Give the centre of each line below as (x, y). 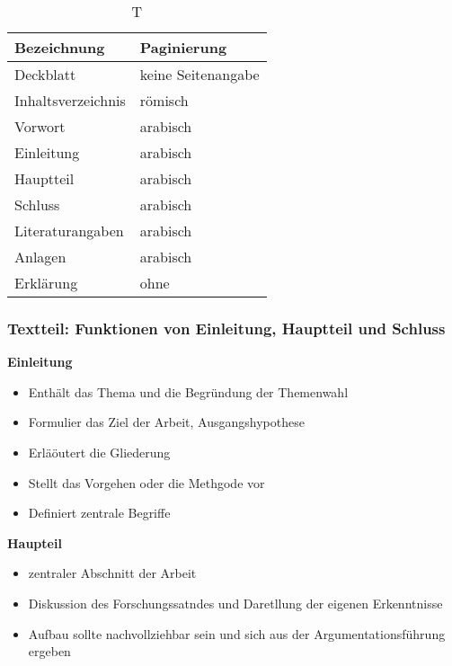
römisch (164, 100)
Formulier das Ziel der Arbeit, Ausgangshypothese (166, 422)
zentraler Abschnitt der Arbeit (112, 573)
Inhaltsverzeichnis (70, 100)
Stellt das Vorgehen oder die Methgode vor (146, 482)
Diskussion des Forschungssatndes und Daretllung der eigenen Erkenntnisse (235, 603)
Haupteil (35, 542)
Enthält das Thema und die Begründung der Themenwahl (188, 391)
